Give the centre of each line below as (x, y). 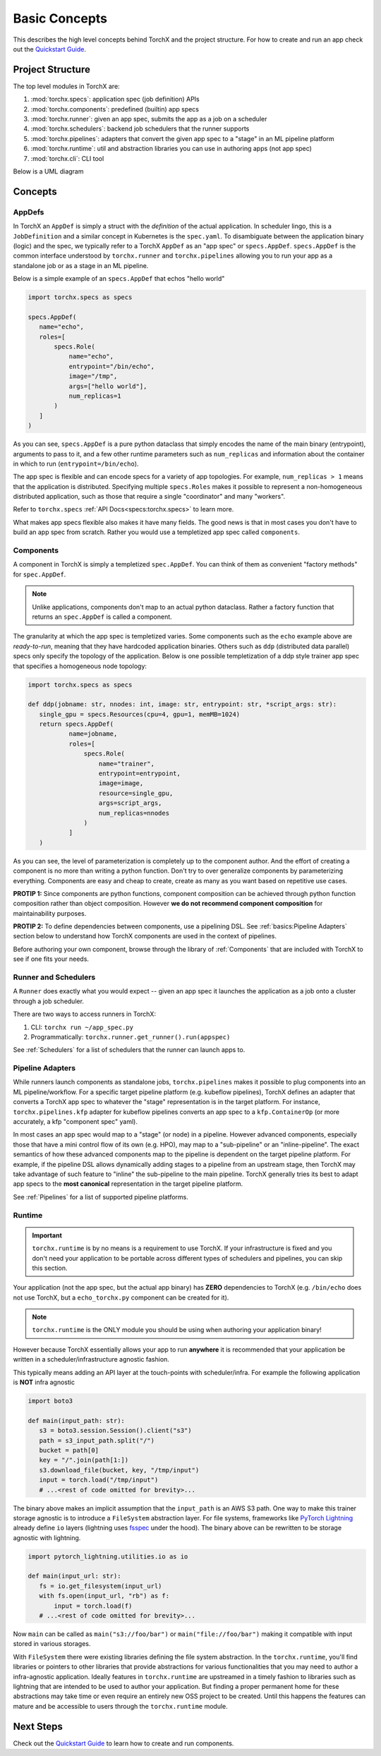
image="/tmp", (93, 376)
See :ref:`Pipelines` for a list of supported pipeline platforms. (101, 1197)
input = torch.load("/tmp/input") (99, 1480)
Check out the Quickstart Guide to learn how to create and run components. (123, 1743)
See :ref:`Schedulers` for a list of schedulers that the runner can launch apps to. (129, 1050)
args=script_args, (130, 803)
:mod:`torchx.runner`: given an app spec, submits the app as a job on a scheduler (149, 119)
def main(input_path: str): (76, 1421)
